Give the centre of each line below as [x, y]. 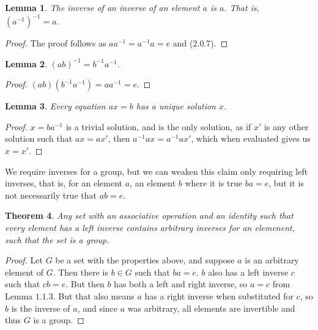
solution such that [39, 138]
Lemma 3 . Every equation [55, 106]
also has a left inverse [248, 272]
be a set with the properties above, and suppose [145, 260]
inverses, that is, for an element [64, 183]
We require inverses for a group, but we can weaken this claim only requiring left [157, 171]
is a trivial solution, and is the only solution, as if [158, 126]
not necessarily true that [51, 195]
